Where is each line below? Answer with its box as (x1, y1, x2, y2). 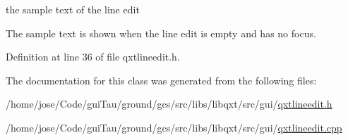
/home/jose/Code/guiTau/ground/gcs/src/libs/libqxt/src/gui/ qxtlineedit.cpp (6, 120, 342, 134)
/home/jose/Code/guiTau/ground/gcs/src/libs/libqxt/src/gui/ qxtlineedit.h (6, 96, 332, 111)
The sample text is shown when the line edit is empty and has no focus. (6, 25, 316, 40)
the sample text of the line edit (6, 2, 140, 16)
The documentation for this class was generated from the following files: (6, 72, 317, 87)
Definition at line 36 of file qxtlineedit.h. (6, 49, 180, 64)
